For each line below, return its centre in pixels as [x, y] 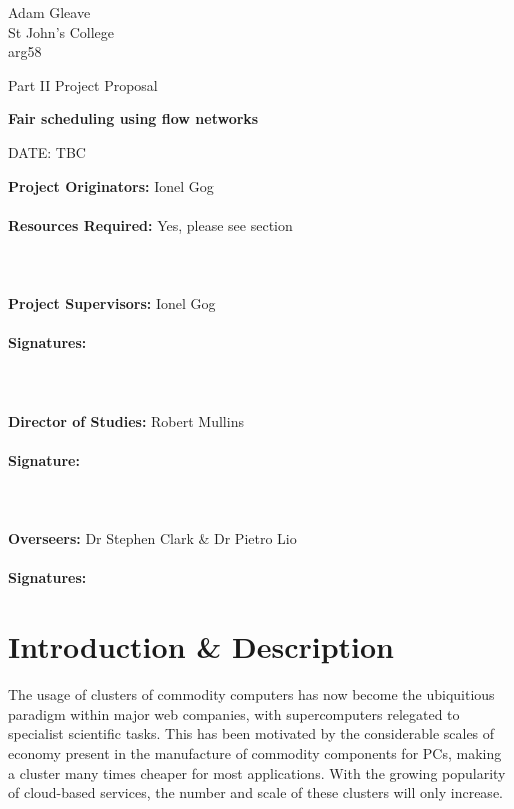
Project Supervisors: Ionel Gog [112, 303]
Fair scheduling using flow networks [133, 118]
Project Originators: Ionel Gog [111, 185]
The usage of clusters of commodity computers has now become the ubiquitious [251, 694]
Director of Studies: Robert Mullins [126, 420]
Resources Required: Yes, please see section [150, 224]
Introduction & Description [201, 646]
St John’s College [61, 31]
